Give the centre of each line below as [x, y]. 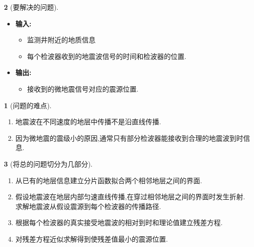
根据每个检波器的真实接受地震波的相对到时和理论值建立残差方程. [119, 222]
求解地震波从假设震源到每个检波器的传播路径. [88, 206]
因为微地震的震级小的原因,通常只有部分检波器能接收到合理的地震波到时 [129, 138]
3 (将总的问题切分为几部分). [48, 163]
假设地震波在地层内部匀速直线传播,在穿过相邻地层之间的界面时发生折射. [130, 197]
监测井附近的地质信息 [61, 40]
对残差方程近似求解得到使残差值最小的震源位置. [92, 238]
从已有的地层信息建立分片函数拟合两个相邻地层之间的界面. [109, 180]
